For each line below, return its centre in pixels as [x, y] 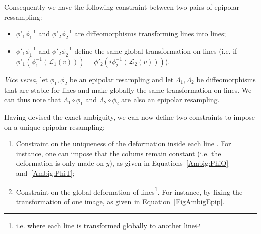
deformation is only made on [60, 163]
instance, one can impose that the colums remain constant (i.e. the [118, 153]
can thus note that [33, 99]
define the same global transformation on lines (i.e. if [156, 50]
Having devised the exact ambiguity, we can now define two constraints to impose [130, 116]
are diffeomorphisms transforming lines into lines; [150, 33]
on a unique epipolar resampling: [54, 127]
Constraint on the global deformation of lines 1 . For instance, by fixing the [129, 191]
